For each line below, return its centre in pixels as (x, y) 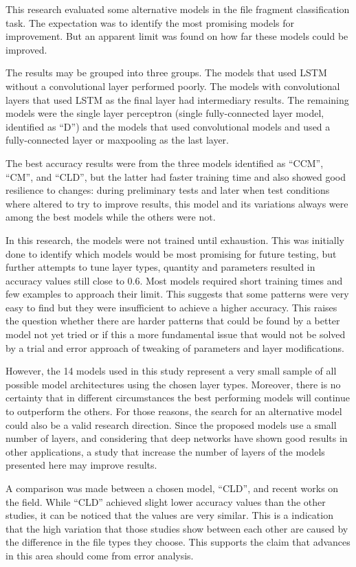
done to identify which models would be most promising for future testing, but (171, 253)
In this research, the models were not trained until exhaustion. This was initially (175, 240)
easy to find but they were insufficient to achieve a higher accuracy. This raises (171, 307)
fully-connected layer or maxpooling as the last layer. (117, 140)
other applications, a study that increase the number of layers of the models (165, 451)
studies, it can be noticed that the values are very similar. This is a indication (169, 515)
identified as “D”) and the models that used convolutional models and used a (168, 126)
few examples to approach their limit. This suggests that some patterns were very (177, 294)
